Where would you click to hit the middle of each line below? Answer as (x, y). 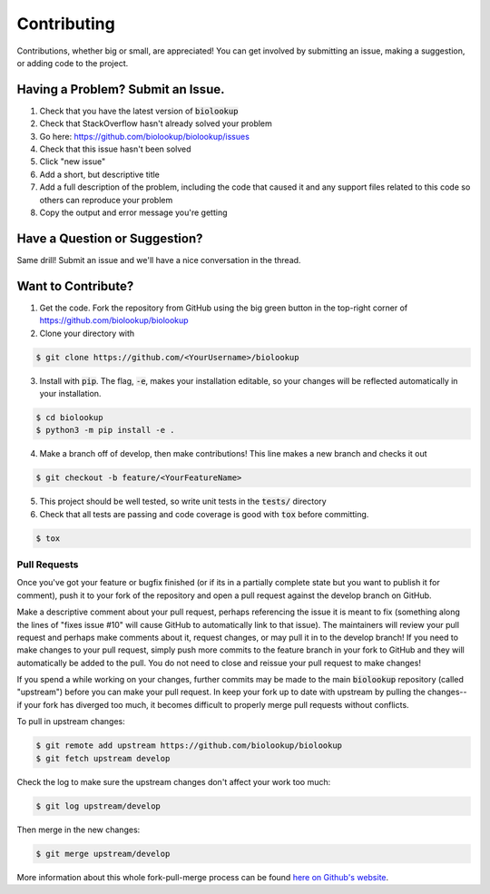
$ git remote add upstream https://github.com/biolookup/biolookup (189, 746)
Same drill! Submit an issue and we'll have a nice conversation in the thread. (159, 260)
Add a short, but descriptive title (100, 174)
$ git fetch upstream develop (103, 758)
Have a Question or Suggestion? (110, 238)
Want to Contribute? (75, 286)
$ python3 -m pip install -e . (106, 430)
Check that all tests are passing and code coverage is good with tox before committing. (204, 514)
